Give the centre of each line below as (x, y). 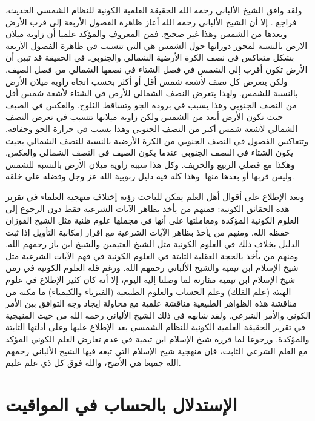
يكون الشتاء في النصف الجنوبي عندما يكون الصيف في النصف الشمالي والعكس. (150, 152)
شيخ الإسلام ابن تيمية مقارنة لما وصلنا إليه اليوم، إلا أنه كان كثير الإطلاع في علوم (151, 280)
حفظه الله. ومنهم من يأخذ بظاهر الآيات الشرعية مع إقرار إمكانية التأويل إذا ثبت (148, 232)
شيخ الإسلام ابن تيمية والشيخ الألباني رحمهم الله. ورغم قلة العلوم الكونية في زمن (152, 267)
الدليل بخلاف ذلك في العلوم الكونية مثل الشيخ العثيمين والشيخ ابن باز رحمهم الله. (153, 244)
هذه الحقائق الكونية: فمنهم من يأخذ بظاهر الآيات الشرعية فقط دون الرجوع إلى (148, 208)
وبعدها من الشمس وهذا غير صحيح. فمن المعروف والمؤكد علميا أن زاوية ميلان (146, 34)
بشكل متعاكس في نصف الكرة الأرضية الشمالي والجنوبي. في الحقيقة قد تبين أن (150, 57)
